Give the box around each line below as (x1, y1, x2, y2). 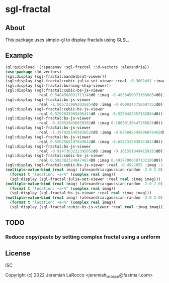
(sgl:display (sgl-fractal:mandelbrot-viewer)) (5, 74, 107, 79)
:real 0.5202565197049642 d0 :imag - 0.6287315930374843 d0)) (37, 139, 163, 144)
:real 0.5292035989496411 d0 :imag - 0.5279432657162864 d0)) (37, 111, 163, 116)
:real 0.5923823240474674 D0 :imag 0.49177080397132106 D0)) (37, 158, 163, 163)
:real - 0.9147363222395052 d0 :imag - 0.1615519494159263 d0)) (37, 149, 165, 154)
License (5, 249, 31, 257)
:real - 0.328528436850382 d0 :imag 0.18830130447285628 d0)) (37, 120, 163, 126)
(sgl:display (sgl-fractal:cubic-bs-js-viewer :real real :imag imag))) (10, 205, 165, 210)
